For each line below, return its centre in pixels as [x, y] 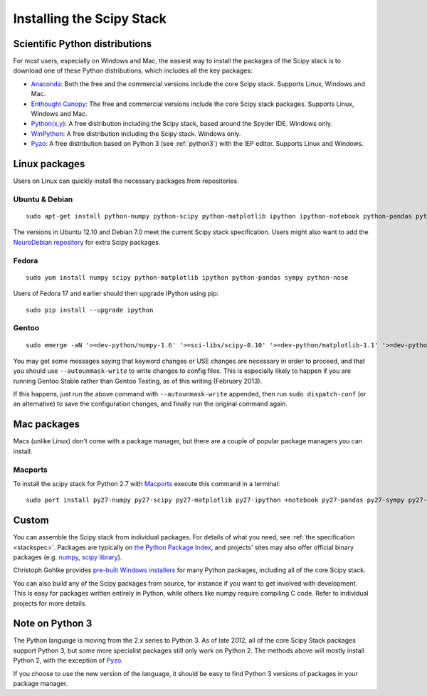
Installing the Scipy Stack [90, 19]
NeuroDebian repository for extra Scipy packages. [87, 242]
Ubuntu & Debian [43, 199]
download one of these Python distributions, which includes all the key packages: [133, 70]
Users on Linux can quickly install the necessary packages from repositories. [126, 181]
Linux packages [49, 164]
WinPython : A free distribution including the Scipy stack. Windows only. [136, 133]
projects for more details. [50, 603]
